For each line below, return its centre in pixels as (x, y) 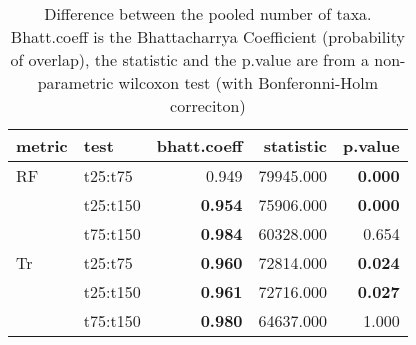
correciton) (208, 105)
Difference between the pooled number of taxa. (208, 13)
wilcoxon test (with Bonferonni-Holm (248, 82)
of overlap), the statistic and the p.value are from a (189, 59)
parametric (75, 82)
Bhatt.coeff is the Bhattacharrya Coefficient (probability (207, 36)
